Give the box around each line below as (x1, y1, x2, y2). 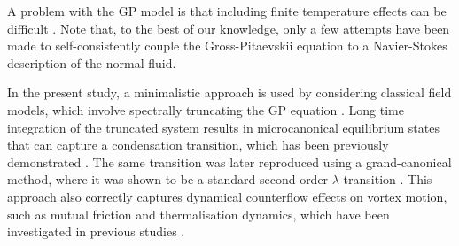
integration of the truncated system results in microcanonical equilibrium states (7, 118, 440, 136)
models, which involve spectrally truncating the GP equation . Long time (7, 100, 404, 119)
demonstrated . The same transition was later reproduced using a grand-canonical (7, 152, 452, 171)
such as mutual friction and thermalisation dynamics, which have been (7, 204, 390, 223)
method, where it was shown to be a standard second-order (7, 170, 329, 188)
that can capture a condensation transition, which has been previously (7, 135, 389, 154)
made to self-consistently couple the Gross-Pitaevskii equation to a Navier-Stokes (7, 36, 447, 55)
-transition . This (338, 170, 432, 188)
